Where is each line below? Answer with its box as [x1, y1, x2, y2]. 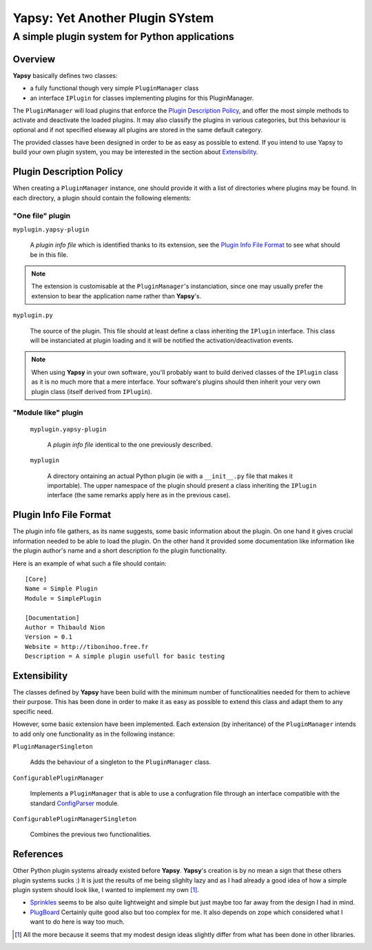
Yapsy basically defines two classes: [12, 71, 118, 79]
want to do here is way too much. [30, 918, 125, 926]
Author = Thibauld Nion [25, 623, 105, 631]
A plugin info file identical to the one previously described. [47, 440, 213, 448]
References [12, 848, 63, 860]
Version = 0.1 [25, 633, 72, 641]
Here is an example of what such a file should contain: [12, 559, 167, 568]
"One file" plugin [12, 211, 71, 220]
